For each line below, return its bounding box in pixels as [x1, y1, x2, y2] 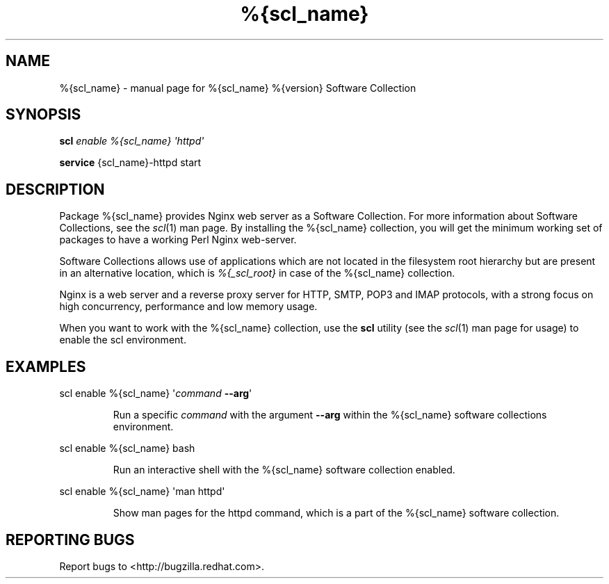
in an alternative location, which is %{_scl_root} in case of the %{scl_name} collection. [59, 267, 455, 279]
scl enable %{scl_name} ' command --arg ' [59, 387, 252, 400]
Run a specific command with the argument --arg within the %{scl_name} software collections [113, 409, 547, 421]
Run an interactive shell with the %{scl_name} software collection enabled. [113, 464, 455, 476]
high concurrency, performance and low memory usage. [59, 300, 318, 313]
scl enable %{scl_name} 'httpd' [59, 135, 204, 147]
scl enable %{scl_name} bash [59, 442, 195, 455]
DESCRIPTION [6, 180, 105, 198]
